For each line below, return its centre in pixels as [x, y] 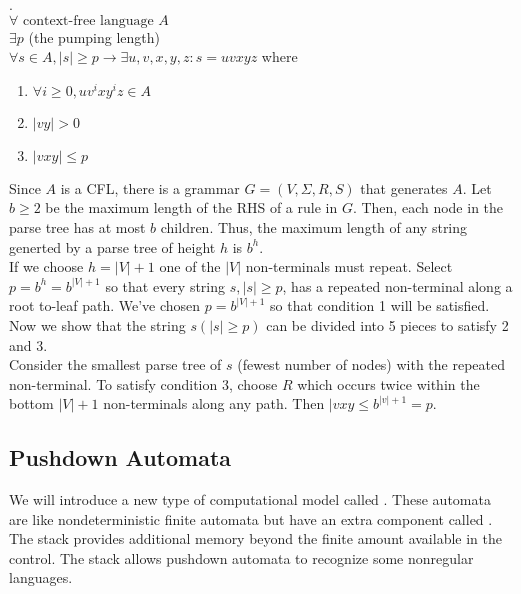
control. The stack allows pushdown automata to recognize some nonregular [241, 557]
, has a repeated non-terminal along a [397, 285]
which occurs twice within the [388, 383]
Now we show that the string [97, 324]
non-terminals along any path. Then [214, 403]
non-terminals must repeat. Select [349, 266]
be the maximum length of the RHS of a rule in [191, 207]
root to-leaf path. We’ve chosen [105, 305]
